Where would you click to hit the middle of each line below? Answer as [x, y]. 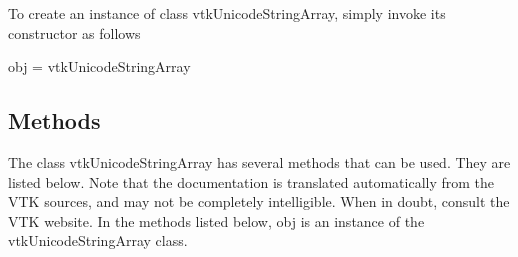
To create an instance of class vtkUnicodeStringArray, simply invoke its [227, 13]
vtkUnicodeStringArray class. [98, 240]
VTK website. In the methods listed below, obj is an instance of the [216, 220]
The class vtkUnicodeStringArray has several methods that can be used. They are [259, 161]
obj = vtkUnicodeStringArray [99, 66]
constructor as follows [74, 32]
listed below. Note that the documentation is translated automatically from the [251, 181]
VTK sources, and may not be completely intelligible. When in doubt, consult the [259, 201]
